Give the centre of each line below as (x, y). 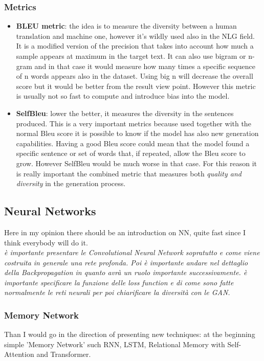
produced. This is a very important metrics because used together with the (134, 123)
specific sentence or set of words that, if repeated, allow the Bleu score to (131, 153)
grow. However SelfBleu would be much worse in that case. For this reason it (137, 163)
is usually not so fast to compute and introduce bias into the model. (123, 96)
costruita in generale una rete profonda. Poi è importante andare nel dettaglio (126, 262)
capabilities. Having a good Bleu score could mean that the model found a (133, 143)
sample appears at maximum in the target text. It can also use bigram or (131, 56)
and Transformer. (64, 354)
